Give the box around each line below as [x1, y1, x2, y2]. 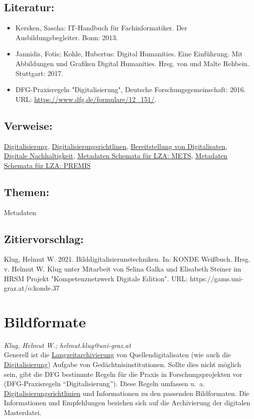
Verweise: [4, 118, 53, 133]
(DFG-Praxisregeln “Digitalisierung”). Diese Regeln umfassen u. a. [4, 378, 205, 389]
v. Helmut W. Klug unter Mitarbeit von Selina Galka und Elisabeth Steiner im [4, 263, 241, 273]
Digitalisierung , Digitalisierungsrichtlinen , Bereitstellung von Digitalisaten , [4, 141, 228, 151]
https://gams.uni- [190, 273, 243, 283]
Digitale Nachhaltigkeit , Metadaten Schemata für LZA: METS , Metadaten [4, 150, 228, 161]
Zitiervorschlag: [4, 231, 84, 246]
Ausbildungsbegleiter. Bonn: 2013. [15, 32, 118, 42]
